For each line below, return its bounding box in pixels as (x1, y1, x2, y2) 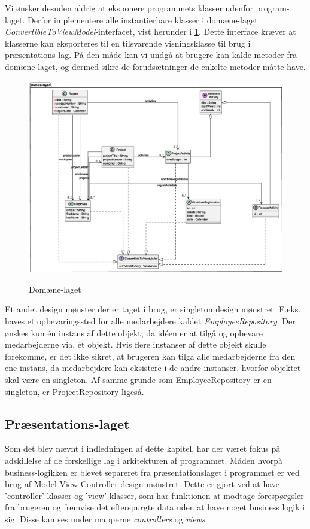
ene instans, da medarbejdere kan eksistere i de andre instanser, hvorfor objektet (5, 361, 301, 374)
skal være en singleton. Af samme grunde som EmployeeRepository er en (5, 373, 272, 385)
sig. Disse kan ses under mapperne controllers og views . (5, 512, 208, 525)
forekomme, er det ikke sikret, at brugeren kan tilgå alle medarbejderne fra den (5, 349, 296, 362)
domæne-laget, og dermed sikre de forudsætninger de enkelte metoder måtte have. (5, 60, 306, 72)
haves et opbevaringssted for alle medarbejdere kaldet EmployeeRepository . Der (5, 315, 296, 327)
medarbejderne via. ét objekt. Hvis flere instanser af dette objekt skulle (5, 338, 266, 351)
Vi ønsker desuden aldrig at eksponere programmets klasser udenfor (5, 2, 253, 14)
